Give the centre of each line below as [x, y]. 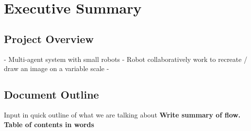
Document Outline [51, 95]
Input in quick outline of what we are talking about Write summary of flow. [122, 114]
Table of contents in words [49, 124]
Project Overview [49, 38]
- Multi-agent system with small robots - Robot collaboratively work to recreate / [126, 59]
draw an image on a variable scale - [57, 68]
